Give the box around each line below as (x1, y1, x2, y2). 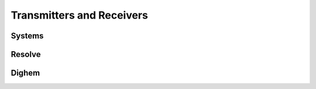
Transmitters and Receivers (11, 9, 149, 22)
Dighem (11, 68, 40, 78)
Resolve (11, 49, 41, 59)
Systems (11, 31, 44, 41)
